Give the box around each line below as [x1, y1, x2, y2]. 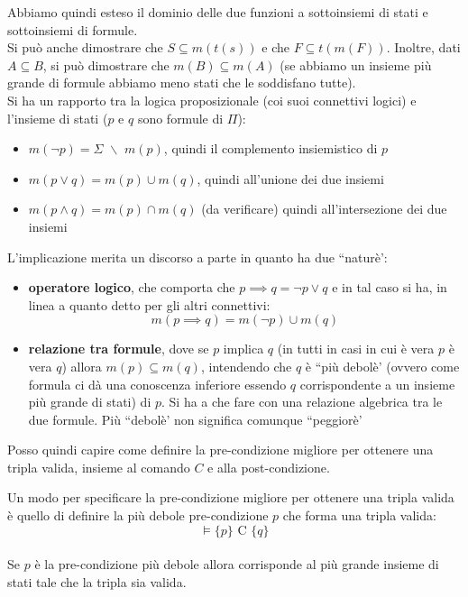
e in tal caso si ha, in [332, 278, 447, 297]
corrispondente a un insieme [299, 374, 455, 393]
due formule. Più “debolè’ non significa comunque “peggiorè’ [28, 409, 362, 428]
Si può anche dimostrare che [7, 38, 163, 57]
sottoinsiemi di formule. [7, 20, 138, 39]
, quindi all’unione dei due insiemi [197, 169, 384, 188]
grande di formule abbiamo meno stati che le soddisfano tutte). [7, 73, 356, 92]
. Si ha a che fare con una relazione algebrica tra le [161, 392, 443, 411]
